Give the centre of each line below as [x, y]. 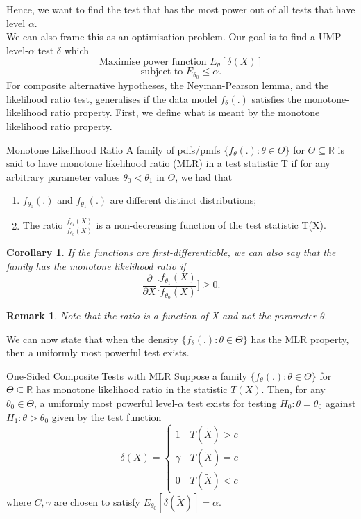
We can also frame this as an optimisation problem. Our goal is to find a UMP [174, 37]
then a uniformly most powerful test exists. [98, 352]
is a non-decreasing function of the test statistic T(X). [211, 225]
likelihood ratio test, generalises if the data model [112, 98]
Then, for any [296, 389]
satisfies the [276, 98]
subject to [162, 72]
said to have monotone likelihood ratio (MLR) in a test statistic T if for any [168, 163]
